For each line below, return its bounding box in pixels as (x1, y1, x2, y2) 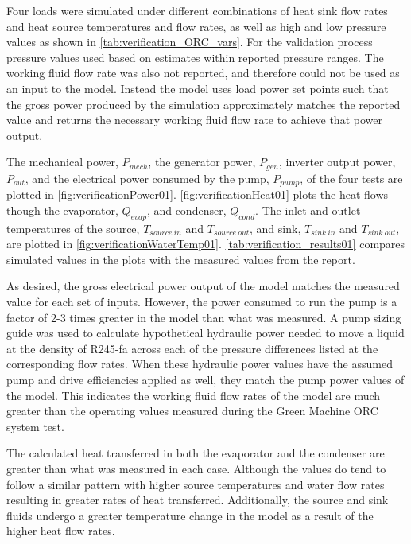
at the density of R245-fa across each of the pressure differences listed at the (6, 340, 378, 356)
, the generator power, (148, 153, 256, 170)
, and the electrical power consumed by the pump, (25, 169, 269, 186)
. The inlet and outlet (255, 201, 361, 218)
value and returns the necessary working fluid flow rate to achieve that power (6, 111, 382, 128)
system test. (6, 418, 64, 434)
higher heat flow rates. (6, 523, 115, 539)
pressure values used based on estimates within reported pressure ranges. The (6, 49, 384, 65)
